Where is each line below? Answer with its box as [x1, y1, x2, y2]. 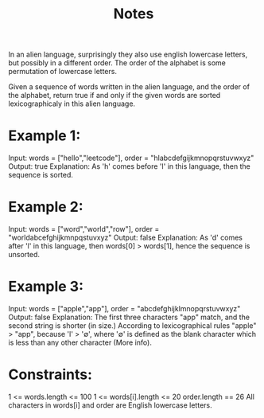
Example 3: [8, 278, 83, 295]
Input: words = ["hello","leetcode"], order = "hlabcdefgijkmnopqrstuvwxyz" [8, 153, 254, 163]
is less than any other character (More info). [8, 338, 153, 347]
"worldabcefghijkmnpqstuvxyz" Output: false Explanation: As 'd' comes [8, 232, 243, 243]
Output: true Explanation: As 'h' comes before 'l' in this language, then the [8, 162, 250, 171]
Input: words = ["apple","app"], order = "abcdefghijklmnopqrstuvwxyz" [8, 304, 241, 313]
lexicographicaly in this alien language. [8, 99, 136, 108]
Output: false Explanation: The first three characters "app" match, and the [8, 312, 250, 322]
